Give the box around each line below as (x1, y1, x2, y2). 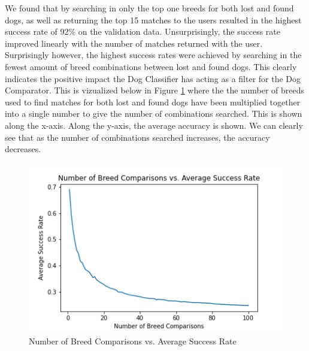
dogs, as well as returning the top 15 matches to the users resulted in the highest (5, 13, 302, 26)
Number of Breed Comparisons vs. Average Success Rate (29, 334, 237, 347)
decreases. (5, 143, 41, 155)
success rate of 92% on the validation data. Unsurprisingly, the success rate (5, 25, 281, 38)
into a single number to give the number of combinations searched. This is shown (5, 107, 302, 120)
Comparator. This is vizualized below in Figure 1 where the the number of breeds (5, 84, 304, 96)
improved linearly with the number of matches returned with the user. (5, 37, 263, 49)
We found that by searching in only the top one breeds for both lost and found (5, 2, 294, 14)
